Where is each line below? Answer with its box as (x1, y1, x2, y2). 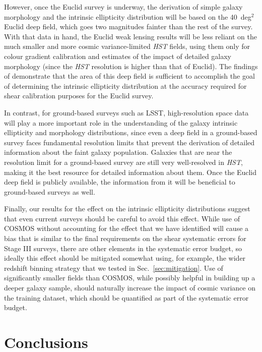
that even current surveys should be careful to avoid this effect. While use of (4, 213, 240, 223)
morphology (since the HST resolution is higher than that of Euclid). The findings (4, 61, 258, 71)
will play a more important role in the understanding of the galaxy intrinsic (4, 117, 238, 128)
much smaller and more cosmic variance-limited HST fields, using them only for (4, 41, 250, 51)
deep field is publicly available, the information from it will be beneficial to (4, 177, 235, 187)
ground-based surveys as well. (4, 186, 95, 197)
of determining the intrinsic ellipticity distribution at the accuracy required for (4, 80, 247, 91)
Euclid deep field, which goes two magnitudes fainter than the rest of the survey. (4, 21, 253, 32)
